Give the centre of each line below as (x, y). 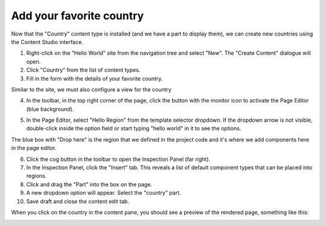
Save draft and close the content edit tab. (78, 201)
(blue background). (50, 109)
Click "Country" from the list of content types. (83, 70)
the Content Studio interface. (47, 42)
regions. (37, 176)
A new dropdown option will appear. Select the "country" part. (104, 193)
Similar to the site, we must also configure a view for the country (91, 89)
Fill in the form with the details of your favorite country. (94, 78)
